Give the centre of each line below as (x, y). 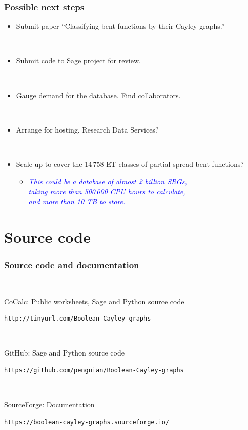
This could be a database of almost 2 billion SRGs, (108, 181)
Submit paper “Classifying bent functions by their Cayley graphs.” (120, 26)
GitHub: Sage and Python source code (64, 353)
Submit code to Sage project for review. (78, 60)
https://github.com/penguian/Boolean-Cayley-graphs (94, 370)
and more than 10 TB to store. (77, 201)
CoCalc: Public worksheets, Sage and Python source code (94, 301)
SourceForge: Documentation (49, 405)
